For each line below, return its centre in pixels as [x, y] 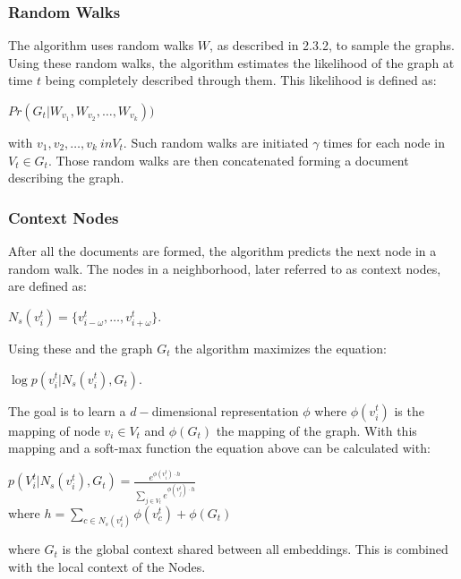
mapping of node [54, 430]
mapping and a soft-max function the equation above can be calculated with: [219, 448]
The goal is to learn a [67, 410]
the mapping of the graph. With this [316, 430]
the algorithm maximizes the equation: [281, 348]
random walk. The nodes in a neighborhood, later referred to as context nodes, [225, 268]
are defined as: [48, 286]
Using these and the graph [81, 348]
